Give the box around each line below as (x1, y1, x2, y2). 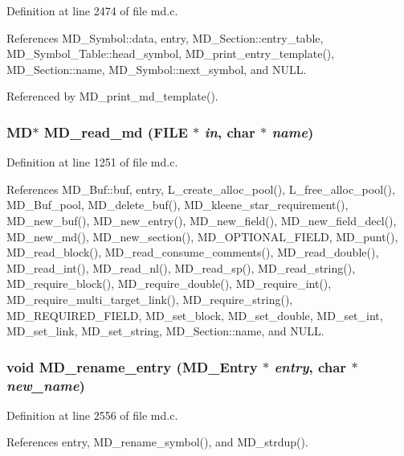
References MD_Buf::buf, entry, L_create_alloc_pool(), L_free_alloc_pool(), (6, 180, 395, 197)
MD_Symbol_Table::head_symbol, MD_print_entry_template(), (6, 45, 335, 62)
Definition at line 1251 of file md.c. (6, 154, 178, 170)
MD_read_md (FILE (43, 121, 188, 142)
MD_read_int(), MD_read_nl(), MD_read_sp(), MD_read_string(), (6, 259, 356, 276)
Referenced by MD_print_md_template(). (6, 88, 218, 105)
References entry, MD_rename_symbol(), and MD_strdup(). (6, 433, 308, 450)
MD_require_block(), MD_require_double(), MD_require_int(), (6, 275, 332, 292)
